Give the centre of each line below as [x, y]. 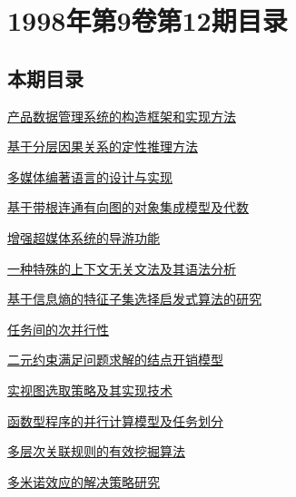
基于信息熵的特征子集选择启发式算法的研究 [134, 299]
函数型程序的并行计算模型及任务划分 [115, 420]
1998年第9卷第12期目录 [148, 20]
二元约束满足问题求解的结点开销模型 [115, 360]
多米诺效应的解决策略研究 [84, 481]
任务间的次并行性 [58, 329]
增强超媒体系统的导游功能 [84, 237]
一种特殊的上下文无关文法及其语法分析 [122, 268]
